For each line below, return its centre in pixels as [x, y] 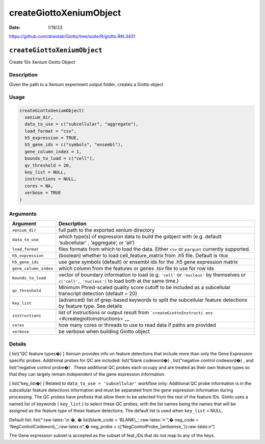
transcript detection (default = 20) [98, 294]
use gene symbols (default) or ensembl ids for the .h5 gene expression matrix [148, 262]
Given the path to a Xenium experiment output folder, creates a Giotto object [86, 84]
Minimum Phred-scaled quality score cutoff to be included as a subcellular [145, 288]
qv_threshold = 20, [48, 165]
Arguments [23, 214]
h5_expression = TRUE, [52, 138]
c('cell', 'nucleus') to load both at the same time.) [119, 281]
